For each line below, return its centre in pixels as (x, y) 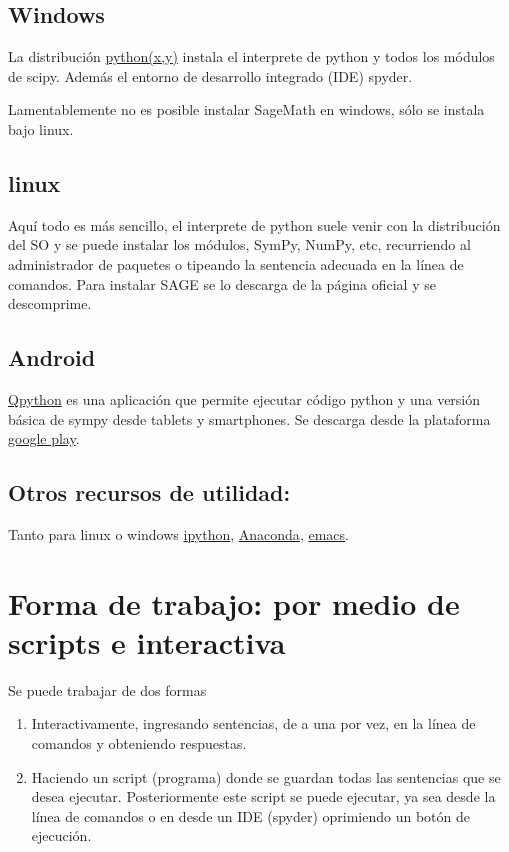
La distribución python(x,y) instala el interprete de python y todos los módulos (251, 56)
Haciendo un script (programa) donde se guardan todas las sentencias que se (266, 776)
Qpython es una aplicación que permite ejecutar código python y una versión (244, 398)
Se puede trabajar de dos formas (107, 689)
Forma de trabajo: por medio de (234, 602)
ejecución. (61, 835)
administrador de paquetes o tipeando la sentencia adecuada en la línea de (236, 263)
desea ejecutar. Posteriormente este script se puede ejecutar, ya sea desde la (263, 796)
